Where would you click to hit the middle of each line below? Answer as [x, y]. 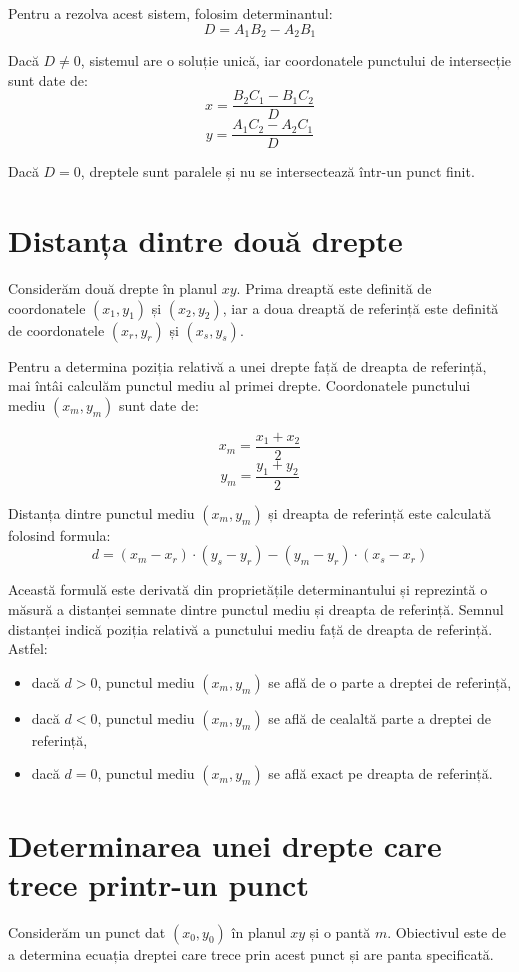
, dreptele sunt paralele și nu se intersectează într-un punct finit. [277, 171]
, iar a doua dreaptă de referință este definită [360, 307]
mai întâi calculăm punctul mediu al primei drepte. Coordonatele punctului [239, 385]
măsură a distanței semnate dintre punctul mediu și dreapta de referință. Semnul [256, 608]
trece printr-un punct [158, 883]
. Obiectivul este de [446, 931]
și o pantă [340, 931]
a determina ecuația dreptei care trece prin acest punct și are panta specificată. [251, 953]
